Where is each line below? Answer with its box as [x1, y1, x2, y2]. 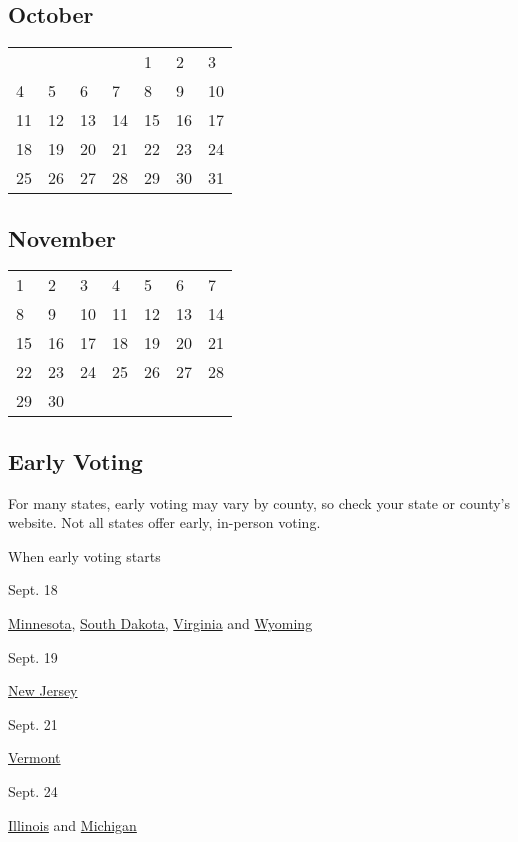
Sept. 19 [8, 646, 58, 667]
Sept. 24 [8, 780, 58, 801]
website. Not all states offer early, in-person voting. [8, 512, 321, 533]
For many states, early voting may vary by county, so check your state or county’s [8, 492, 511, 513]
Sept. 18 [8, 579, 58, 600]
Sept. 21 [8, 713, 58, 734]
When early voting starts [8, 545, 161, 566]
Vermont [8, 747, 61, 768]
